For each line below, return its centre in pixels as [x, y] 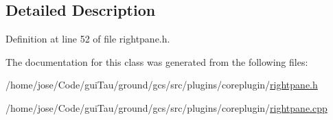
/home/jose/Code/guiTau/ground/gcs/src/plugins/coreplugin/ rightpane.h [162, 85]
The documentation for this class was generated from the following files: [157, 61]
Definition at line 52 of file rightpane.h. [88, 39]
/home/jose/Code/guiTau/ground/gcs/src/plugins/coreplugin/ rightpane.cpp [166, 107]
